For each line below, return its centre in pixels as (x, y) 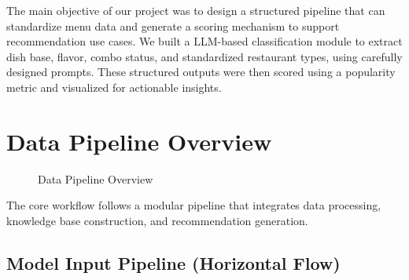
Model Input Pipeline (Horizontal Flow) (173, 262)
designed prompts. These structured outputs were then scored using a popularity (201, 72)
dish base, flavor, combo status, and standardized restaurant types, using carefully (204, 56)
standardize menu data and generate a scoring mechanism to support (173, 25)
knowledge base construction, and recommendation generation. (157, 220)
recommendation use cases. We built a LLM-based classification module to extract (204, 41)
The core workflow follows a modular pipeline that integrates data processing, (194, 205)
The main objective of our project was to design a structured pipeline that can (196, 10)
